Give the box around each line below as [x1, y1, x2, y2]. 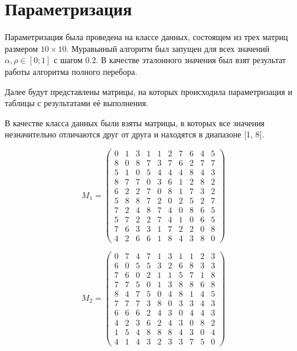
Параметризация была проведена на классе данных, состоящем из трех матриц [5, 31, 288, 43]
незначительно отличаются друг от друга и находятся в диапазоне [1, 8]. [5, 128, 265, 140]
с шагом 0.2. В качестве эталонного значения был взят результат [54, 54, 286, 66]
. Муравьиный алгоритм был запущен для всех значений [66, 42, 270, 54]
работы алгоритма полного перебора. [5, 65, 138, 77]
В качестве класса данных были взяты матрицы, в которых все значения [5, 116, 265, 129]
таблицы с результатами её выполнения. [5, 97, 149, 109]
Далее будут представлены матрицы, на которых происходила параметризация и [5, 85, 292, 97]
